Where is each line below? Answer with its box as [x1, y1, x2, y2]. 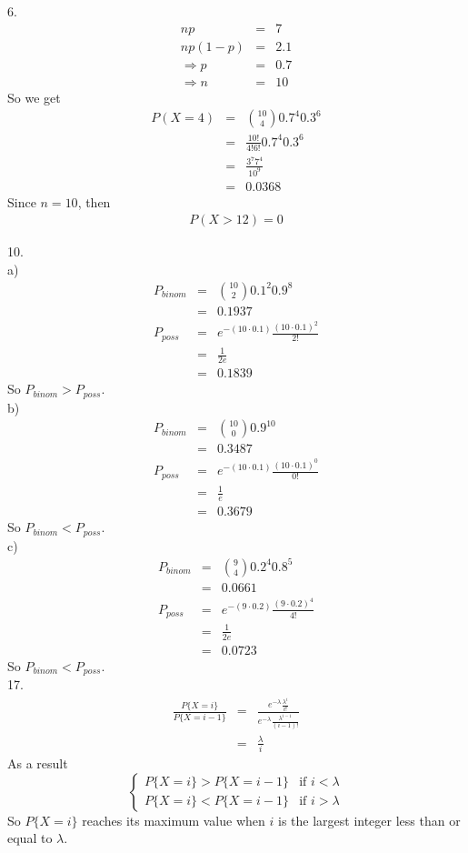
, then [77, 192, 111, 211]
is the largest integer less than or [277, 810, 461, 829]
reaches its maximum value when [82, 810, 265, 829]
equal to [7, 828, 53, 848]
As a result [7, 753, 68, 772]
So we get [7, 87, 61, 106]
